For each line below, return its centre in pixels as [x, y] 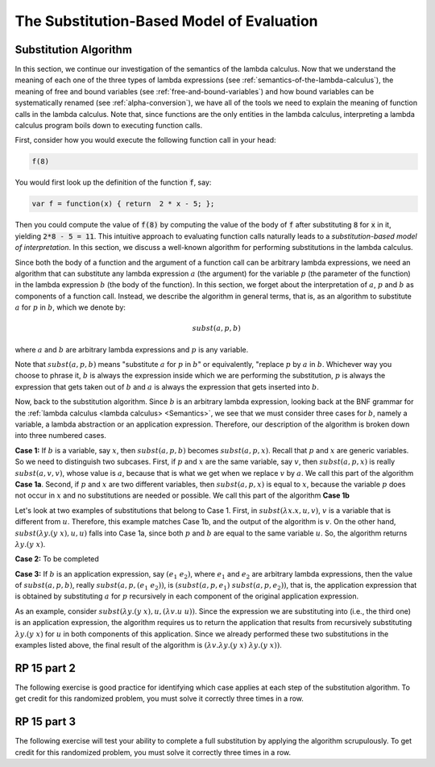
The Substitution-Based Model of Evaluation [166, 21]
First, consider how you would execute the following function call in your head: [146, 140]
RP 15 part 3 [46, 722]
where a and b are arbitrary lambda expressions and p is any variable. [132, 349]
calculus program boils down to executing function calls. [109, 126]
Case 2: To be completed [57, 559]
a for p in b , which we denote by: [70, 307]
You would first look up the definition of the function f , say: [113, 182]
